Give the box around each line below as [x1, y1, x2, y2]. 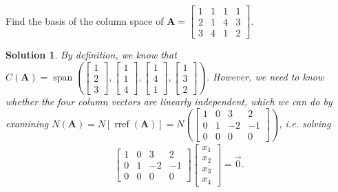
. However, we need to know [206, 70, 324, 84]
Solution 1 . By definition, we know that [6, 47, 177, 62]
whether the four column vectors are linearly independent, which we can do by [6, 94, 332, 108]
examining [6, 116, 49, 131]
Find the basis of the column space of [6, 13, 164, 28]
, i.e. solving [279, 116, 331, 131]
